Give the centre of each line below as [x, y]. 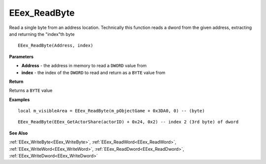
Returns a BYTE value [31, 90]
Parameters [21, 56]
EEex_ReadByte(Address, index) [56, 46]
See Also [18, 133]
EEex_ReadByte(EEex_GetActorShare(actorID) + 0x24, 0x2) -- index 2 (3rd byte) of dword [128, 122]
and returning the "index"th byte [42, 34]
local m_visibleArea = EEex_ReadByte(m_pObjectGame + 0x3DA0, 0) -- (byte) [111, 111]
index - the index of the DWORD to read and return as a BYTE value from [93, 72]
